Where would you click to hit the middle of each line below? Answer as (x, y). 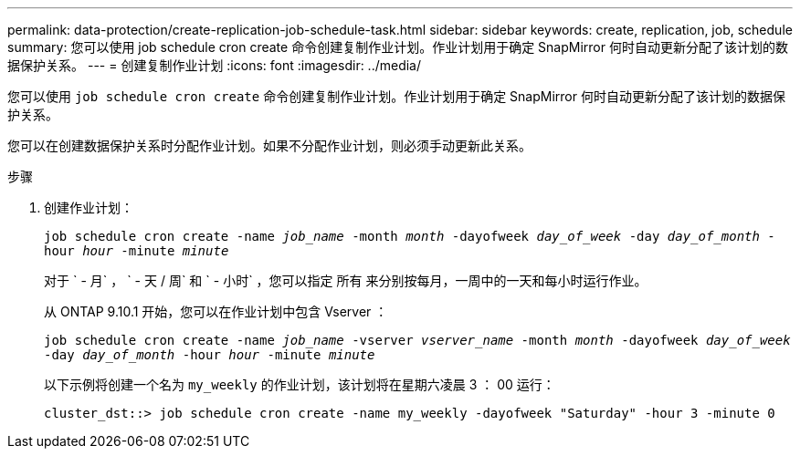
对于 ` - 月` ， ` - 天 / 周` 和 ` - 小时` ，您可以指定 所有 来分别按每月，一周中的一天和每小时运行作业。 (346, 280)
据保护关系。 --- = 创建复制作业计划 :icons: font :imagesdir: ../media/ (215, 65)
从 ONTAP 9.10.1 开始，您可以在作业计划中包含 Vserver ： (216, 311)
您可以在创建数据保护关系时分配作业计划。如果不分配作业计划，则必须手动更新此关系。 (269, 145)
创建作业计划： (89, 207)
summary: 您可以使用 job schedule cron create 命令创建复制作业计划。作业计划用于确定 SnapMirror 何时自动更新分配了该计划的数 (398, 47)
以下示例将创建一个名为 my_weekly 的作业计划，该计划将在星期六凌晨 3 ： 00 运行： (300, 384)
